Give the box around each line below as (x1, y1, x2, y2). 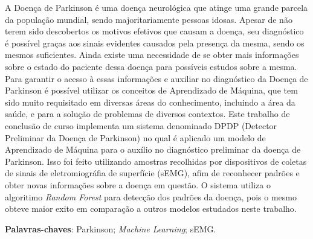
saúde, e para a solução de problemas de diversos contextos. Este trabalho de (5, 107, 290, 120)
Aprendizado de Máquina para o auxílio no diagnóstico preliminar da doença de (5, 143, 301, 156)
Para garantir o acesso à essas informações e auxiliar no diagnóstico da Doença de (5, 72, 308, 84)
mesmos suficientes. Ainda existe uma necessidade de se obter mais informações (5, 48, 299, 61)
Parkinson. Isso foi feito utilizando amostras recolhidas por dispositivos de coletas (5, 155, 307, 167)
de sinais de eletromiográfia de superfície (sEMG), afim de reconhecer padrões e (5, 167, 300, 179)
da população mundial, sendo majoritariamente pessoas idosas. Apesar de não (5, 13, 292, 25)
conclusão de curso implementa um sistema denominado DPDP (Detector (5, 119, 277, 132)
